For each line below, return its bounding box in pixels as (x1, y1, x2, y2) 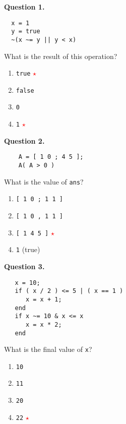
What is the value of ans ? (4, 176, 84, 187)
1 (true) (16, 244, 40, 255)
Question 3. (4, 261, 45, 271)
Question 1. (4, 2, 45, 12)
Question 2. (4, 135, 45, 146)
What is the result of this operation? (4, 50, 117, 61)
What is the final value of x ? (4, 344, 92, 354)
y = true (11, 28, 40, 35)
